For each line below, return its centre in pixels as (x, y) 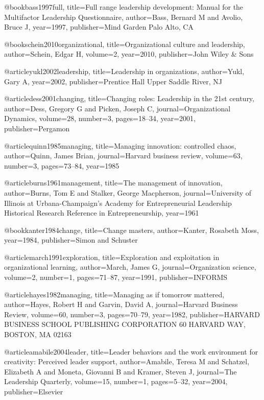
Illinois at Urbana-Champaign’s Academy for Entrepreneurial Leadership (118, 203)
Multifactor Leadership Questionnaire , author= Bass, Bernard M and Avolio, (124, 17)
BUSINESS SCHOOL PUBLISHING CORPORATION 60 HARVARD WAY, (125, 324)
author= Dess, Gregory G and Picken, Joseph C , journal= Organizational (117, 108)
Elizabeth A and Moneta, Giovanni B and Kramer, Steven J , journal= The (121, 371)
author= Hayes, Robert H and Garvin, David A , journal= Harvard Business (121, 304)
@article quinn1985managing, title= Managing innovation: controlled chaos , (120, 145)
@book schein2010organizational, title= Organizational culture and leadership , (125, 44)
